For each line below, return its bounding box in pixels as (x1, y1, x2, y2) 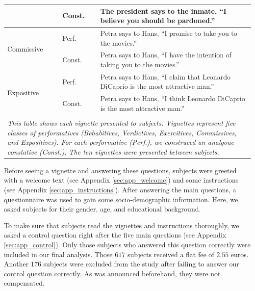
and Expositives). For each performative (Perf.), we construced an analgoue (7, 137, 234, 147)
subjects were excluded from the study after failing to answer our (43, 259, 239, 269)
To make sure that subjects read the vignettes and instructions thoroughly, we (4, 220, 239, 230)
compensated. (4, 278, 45, 288)
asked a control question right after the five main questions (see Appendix (4, 230, 227, 240)
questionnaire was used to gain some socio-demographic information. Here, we (4, 194, 238, 204)
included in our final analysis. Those (4, 249, 113, 259)
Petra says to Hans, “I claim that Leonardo (100, 71, 230, 81)
